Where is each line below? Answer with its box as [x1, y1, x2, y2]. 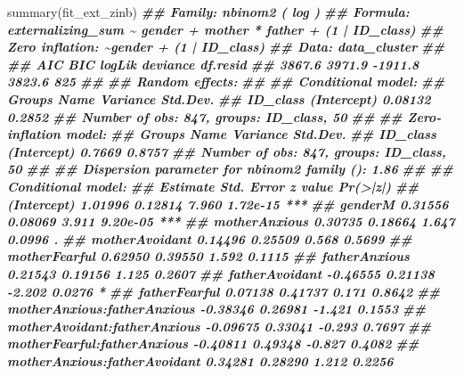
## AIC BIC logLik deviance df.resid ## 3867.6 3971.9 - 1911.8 [7, 54, 419, 73]
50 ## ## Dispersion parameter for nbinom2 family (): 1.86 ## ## [7, 159, 453, 178]
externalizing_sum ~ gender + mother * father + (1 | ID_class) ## [7, 20, 444, 38]
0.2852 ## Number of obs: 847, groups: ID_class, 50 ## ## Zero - [7, 107, 442, 126]
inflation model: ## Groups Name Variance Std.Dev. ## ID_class [7, 125, 436, 143]
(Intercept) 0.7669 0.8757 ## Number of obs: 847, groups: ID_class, [7, 142, 446, 160]
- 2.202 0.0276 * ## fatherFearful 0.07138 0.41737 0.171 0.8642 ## [7, 282, 441, 300]
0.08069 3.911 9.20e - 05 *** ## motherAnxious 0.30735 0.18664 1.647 [7, 212, 455, 231]
